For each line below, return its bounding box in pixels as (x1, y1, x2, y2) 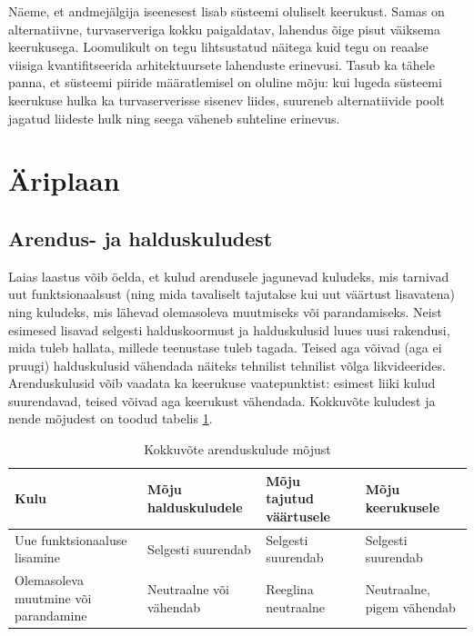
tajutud (266, 489, 314, 508)
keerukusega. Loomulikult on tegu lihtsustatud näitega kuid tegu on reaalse (8, 37, 429, 56)
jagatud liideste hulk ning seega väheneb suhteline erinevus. (8, 108, 340, 127)
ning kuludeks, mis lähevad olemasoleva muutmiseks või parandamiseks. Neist (8, 302, 442, 321)
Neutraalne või (147, 579, 229, 598)
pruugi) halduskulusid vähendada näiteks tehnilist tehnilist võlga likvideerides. (8, 355, 446, 374)
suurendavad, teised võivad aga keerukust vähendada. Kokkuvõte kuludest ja (8, 391, 436, 410)
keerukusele (365, 498, 440, 517)
